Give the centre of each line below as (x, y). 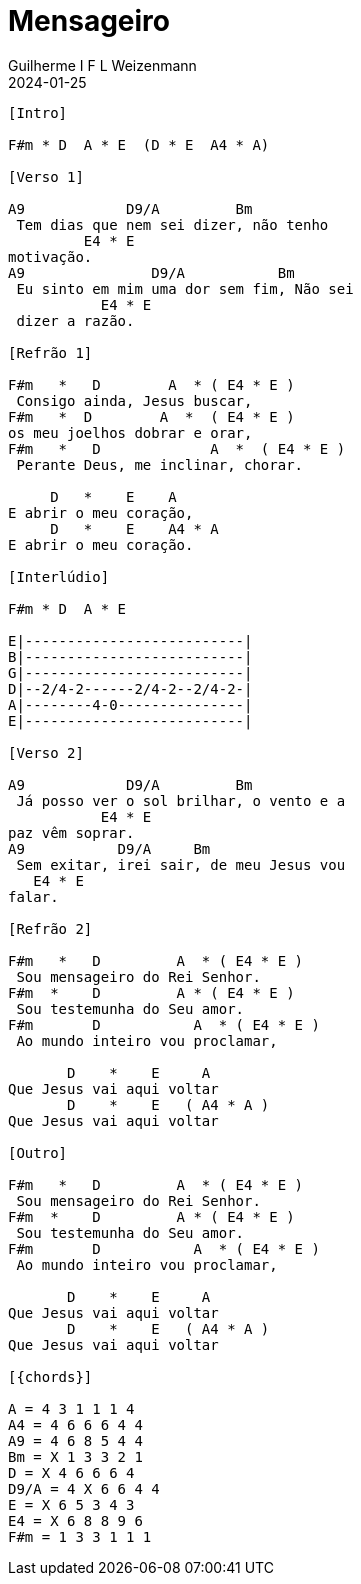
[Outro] (38, 1152)
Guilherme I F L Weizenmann (102, 65)
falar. (33, 896)
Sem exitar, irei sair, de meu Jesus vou (181, 864)
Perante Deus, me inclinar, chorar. (160, 464)
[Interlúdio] (59, 576)
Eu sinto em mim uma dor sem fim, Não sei (185, 288)
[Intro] (38, 112)
